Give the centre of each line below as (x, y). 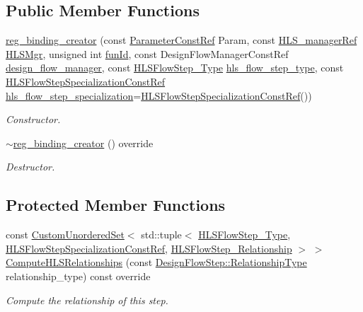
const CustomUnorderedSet (65, 235)
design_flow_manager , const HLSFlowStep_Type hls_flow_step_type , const (175, 68)
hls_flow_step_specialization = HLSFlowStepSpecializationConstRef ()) (159, 95)
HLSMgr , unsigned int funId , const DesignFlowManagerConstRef (147, 53)
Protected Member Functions (116, 205)
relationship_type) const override (78, 276)
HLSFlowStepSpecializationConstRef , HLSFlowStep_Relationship (149, 248)
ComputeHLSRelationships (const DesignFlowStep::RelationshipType (156, 262)
